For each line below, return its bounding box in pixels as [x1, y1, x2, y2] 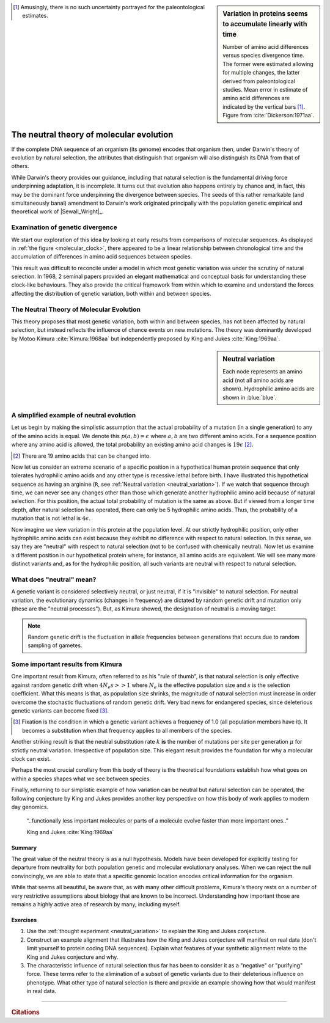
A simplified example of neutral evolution [11, 411, 136, 419]
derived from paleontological [222, 77, 296, 85]
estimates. [22, 12, 48, 20]
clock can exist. [11, 755, 51, 762]
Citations [11, 1008, 40, 1016]
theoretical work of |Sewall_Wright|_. [11, 208, 104, 215]
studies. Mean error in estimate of [222, 86, 308, 93]
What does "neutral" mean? [11, 575, 97, 584]
